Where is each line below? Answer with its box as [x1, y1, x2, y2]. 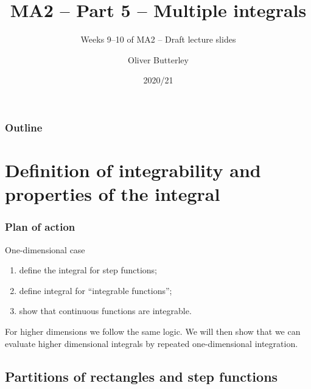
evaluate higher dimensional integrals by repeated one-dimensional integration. [5, 337, 298, 349]
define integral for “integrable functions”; [19, 284, 172, 296]
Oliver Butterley [128, 53, 189, 66]
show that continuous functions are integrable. [19, 304, 192, 317]
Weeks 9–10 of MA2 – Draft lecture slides [80, 33, 236, 46]
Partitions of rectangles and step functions [5, 366, 278, 385]
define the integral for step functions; [19, 264, 157, 276]
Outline [5, 119, 43, 135]
